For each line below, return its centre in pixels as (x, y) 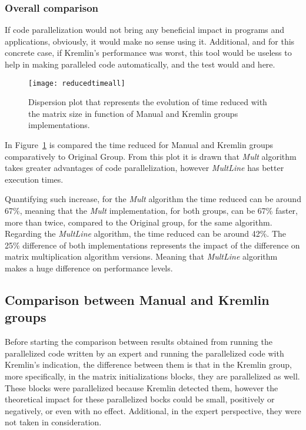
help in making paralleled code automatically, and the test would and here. (140, 64)
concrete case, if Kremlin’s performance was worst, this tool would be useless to (148, 53)
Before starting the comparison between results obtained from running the (139, 342)
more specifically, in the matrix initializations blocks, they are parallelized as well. (152, 376)
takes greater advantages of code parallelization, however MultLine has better (144, 168)
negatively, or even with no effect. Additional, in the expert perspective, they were (153, 410)
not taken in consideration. (53, 422)
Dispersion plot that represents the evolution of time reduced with (148, 102)
